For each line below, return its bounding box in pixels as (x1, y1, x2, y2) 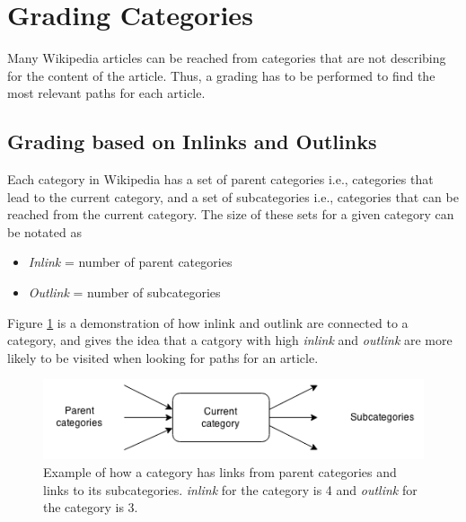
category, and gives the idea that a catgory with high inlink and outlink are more (7, 331, 453, 349)
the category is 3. (43, 498, 138, 517)
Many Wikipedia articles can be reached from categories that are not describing (7, 49, 446, 67)
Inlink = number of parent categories (28, 252, 233, 271)
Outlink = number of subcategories (28, 283, 221, 302)
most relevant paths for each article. (7, 84, 206, 102)
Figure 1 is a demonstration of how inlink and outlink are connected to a (7, 313, 409, 332)
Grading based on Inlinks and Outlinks (7, 128, 377, 155)
